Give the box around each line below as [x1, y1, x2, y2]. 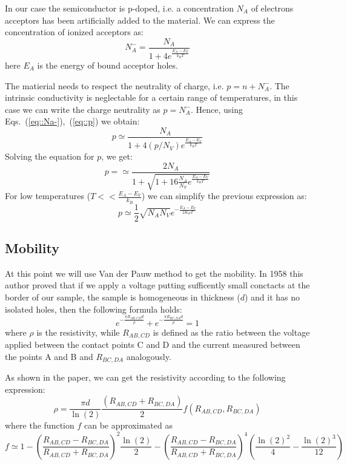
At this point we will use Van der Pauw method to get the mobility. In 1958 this [5, 266, 303, 279]
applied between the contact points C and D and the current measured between [5, 338, 300, 351]
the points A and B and [5, 350, 93, 362]
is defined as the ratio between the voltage [153, 325, 310, 338]
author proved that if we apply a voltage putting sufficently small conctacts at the [5, 279, 310, 291]
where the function [5, 419, 74, 432]
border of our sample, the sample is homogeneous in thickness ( [5, 290, 240, 303]
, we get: [101, 150, 133, 163]
